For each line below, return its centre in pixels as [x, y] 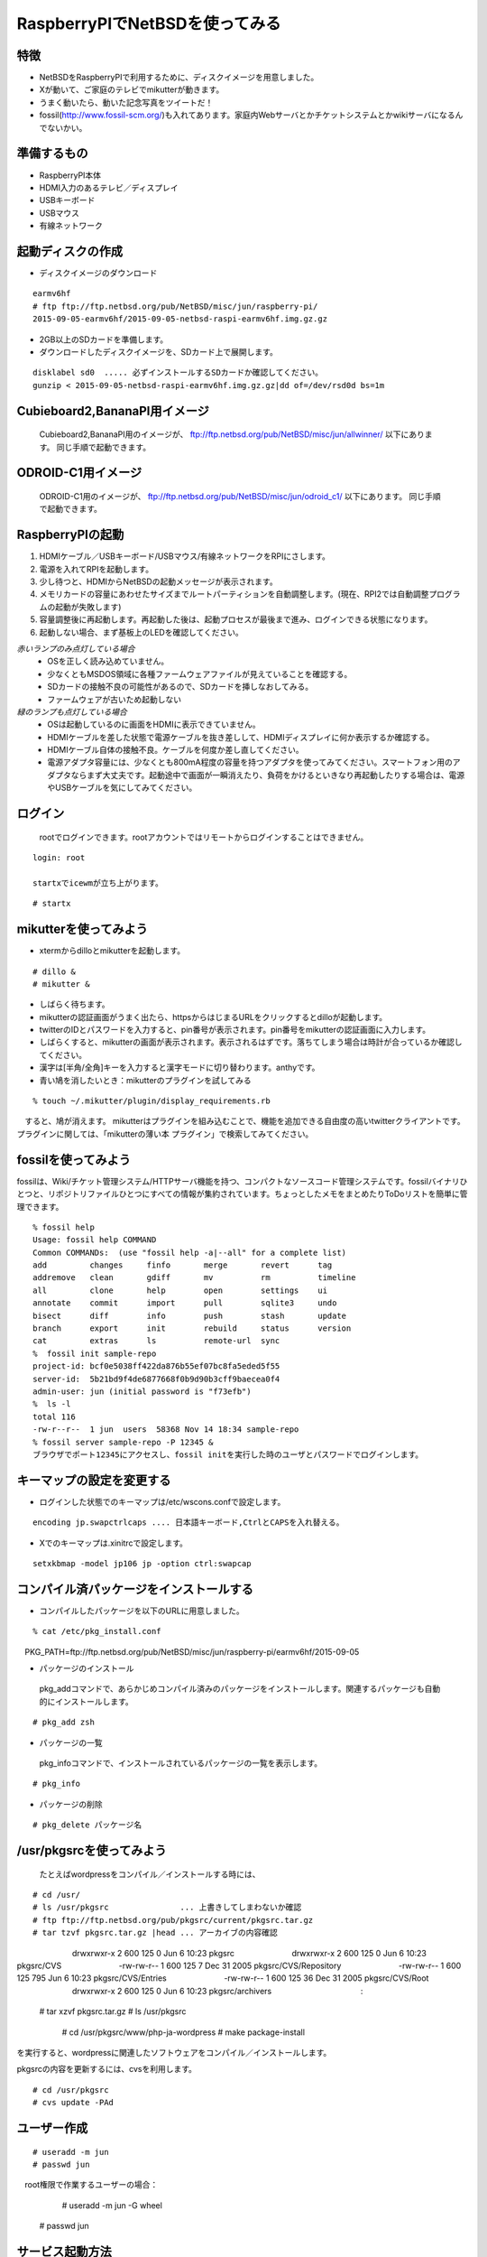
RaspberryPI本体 [70, 175]
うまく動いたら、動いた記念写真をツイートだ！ [126, 102]
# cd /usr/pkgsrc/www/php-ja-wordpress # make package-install [184, 2032]
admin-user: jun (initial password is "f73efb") [142, 1391]
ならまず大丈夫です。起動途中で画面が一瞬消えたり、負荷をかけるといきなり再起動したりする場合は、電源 [268, 775]
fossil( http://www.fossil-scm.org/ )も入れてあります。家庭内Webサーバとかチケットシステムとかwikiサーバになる [247, 115]
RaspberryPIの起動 [70, 535]
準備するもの [52, 153]
